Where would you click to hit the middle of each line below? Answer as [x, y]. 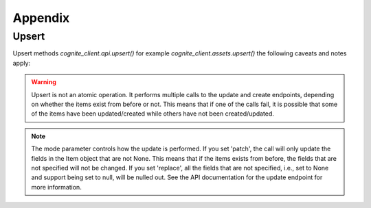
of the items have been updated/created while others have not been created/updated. [153, 114]
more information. [56, 187]
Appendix [41, 18]
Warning [44, 82]
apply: [22, 63]
